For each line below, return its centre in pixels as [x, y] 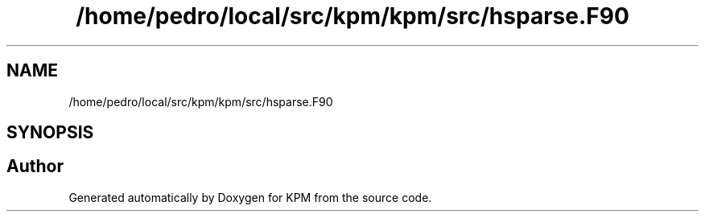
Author [35, 167]
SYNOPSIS [50, 133]
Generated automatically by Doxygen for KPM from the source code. [250, 197]
